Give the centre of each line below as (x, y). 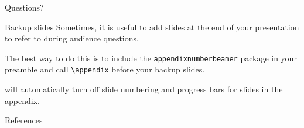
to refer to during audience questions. (72, 38)
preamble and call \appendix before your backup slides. (105, 69)
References (24, 120)
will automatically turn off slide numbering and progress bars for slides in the (144, 89)
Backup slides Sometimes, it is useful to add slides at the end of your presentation (152, 27)
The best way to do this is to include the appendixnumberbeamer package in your (151, 58)
